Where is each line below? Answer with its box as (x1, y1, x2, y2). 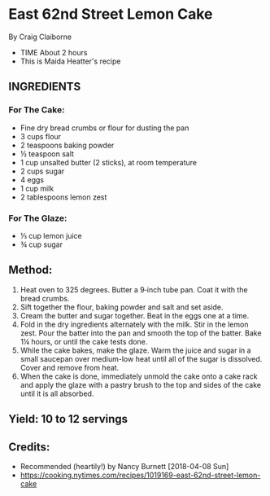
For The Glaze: (8, 213, 67, 224)
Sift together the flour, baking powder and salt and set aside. (20, 302, 224, 312)
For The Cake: (8, 104, 65, 116)
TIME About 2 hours (20, 47, 88, 57)
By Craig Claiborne (8, 32, 72, 42)
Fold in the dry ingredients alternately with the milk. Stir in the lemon (20, 319, 249, 329)
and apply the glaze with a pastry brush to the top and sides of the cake (20, 380, 262, 389)
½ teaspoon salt (20, 148, 75, 159)
